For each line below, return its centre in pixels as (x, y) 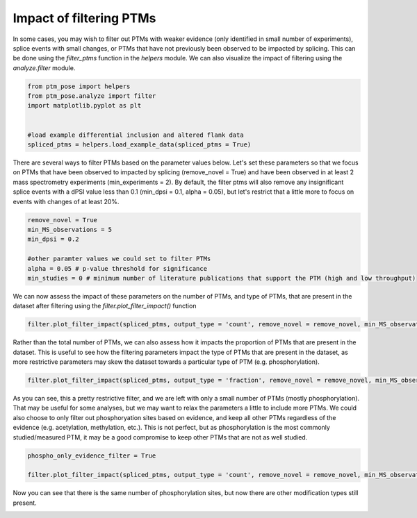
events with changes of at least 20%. (66, 201)
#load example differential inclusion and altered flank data (136, 135)
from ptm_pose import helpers (79, 86)
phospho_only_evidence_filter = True (92, 456)
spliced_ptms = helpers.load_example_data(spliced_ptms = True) (139, 145)
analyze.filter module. (44, 68)
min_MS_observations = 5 (70, 229)
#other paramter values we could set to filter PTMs (119, 259)
